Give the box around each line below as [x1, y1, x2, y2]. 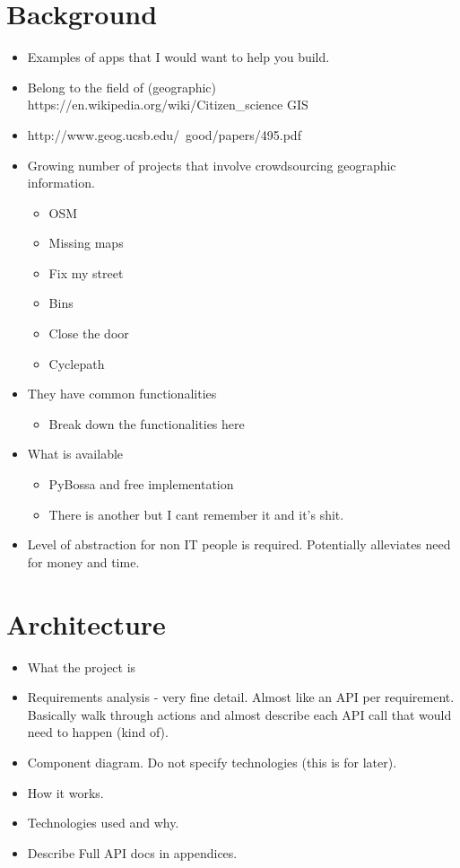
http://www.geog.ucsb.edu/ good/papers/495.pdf [27, 125, 301, 144]
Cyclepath [48, 354, 105, 373]
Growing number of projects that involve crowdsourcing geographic [27, 155, 396, 174]
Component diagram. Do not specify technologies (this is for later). [27, 752, 397, 771]
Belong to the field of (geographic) [27, 77, 217, 96]
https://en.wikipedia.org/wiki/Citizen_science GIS [27, 95, 308, 114]
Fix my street [48, 263, 124, 282]
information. [27, 173, 95, 192]
